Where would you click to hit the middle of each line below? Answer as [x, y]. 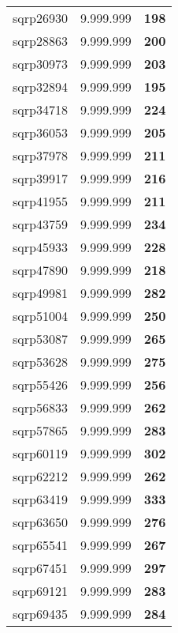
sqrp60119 [40, 453]
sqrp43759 [40, 224]
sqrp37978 [40, 155]
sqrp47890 [40, 270]
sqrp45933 [40, 247]
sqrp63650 [40, 522]
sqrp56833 [40, 407]
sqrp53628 [40, 362]
